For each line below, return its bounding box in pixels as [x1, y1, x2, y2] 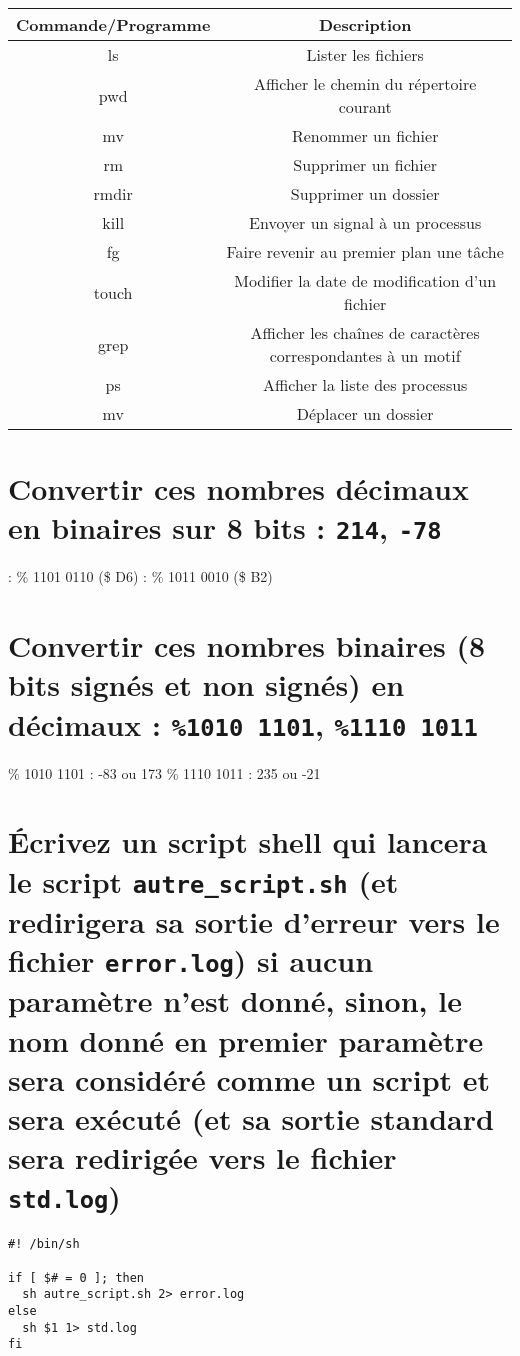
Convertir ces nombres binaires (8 [8, 625, 486, 666]
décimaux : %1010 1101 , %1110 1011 [8, 703, 478, 744]
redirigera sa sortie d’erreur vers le [8, 900, 500, 941]
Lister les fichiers [306, 43, 424, 66]
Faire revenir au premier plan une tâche [226, 240, 504, 263]
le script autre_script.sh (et [8, 860, 399, 901]
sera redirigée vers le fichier [8, 1137, 397, 1178]
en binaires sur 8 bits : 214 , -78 [8, 507, 442, 548]
